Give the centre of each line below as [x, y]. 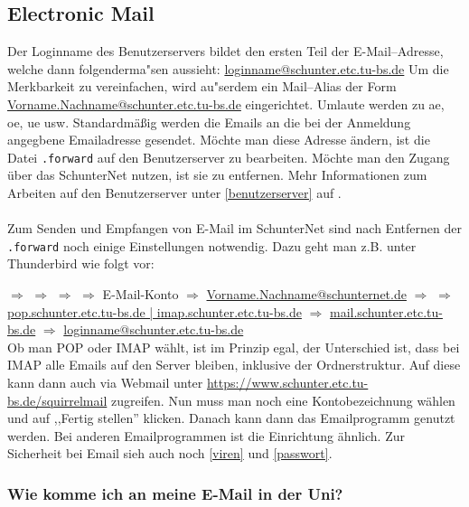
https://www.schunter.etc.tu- [287, 383]
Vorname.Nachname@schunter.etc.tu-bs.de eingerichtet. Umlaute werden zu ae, [226, 103]
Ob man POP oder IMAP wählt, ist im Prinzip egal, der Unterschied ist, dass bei [234, 347]
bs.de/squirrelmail [57, 400]
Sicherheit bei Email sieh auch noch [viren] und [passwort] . [170, 453]
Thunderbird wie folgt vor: [81, 263]
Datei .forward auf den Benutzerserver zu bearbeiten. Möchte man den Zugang [229, 157]
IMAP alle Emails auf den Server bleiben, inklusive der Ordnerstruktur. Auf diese [234, 365]
